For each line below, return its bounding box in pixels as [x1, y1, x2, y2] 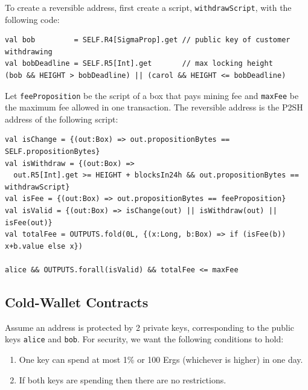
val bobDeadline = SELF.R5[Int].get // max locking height [5, 59, 273, 68]
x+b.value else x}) [5, 241, 83, 251]
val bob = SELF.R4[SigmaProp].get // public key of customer [5, 36, 290, 45]
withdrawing [5, 47, 53, 56]
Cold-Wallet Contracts [5, 292, 149, 311]
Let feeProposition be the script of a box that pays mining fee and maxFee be [5, 89, 299, 101]
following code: [5, 13, 60, 25]
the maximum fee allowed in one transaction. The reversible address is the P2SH [5, 101, 303, 113]
